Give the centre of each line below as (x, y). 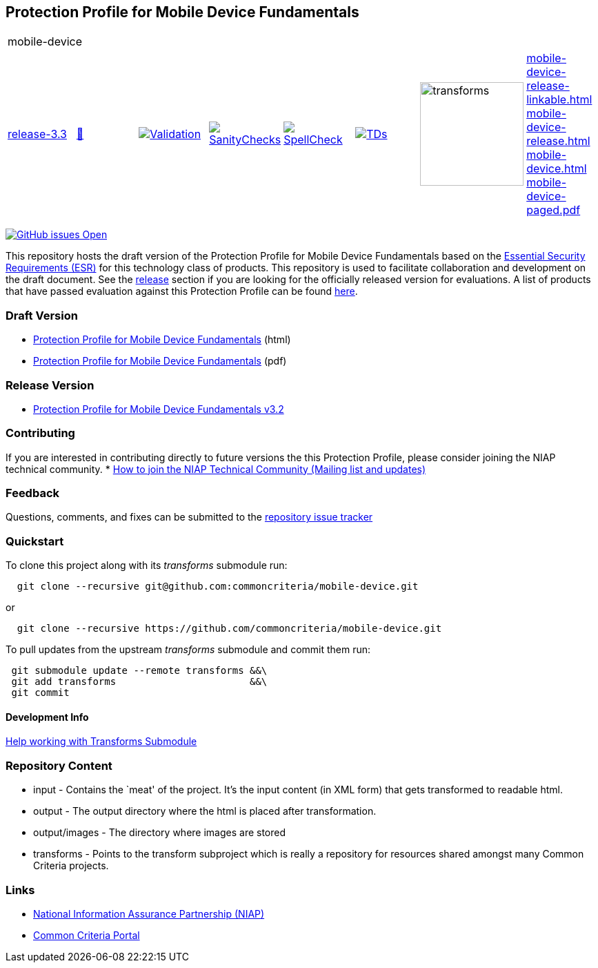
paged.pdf (554, 210)
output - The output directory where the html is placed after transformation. (205, 811)
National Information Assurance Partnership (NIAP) (149, 913)
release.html (558, 141)
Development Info (47, 717)
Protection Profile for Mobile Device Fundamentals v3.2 (159, 409)
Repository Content (59, 765)
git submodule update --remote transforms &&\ (139, 671)
